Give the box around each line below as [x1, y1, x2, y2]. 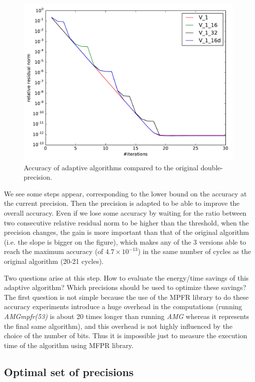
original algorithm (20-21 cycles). [4, 255, 104, 266]
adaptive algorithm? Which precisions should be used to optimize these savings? [4, 282, 246, 292]
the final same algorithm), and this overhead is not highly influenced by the [4, 320, 233, 331]
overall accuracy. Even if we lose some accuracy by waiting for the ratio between [4, 207, 247, 218]
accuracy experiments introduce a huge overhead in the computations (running [4, 301, 242, 312]
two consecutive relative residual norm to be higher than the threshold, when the [4, 217, 249, 227]
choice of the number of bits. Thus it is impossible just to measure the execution [4, 330, 247, 341]
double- [200, 162, 223, 172]
